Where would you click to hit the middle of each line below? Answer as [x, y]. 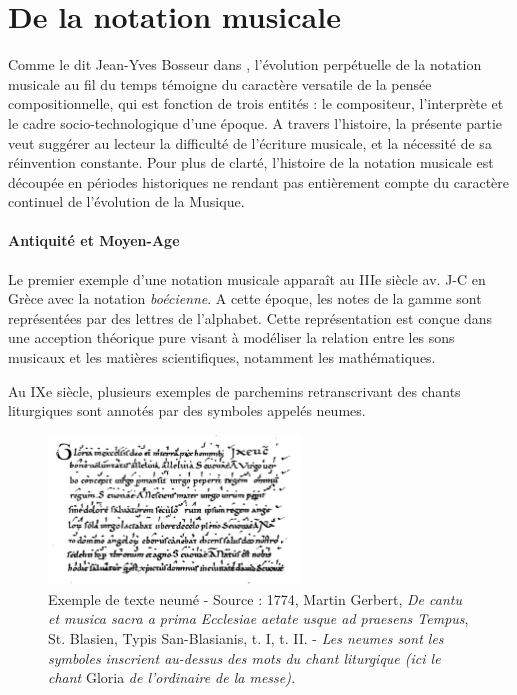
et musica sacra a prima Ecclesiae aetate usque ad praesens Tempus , [258, 618]
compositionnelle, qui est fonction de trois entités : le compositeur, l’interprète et [256, 103]
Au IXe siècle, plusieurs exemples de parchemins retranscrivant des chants [234, 390]
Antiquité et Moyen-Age [94, 240]
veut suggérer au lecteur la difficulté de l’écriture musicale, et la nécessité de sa [250, 142]
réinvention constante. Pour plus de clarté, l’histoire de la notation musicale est [251, 162]
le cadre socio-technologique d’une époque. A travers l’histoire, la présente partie [255, 122]
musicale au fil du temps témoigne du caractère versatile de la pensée [220, 83]
